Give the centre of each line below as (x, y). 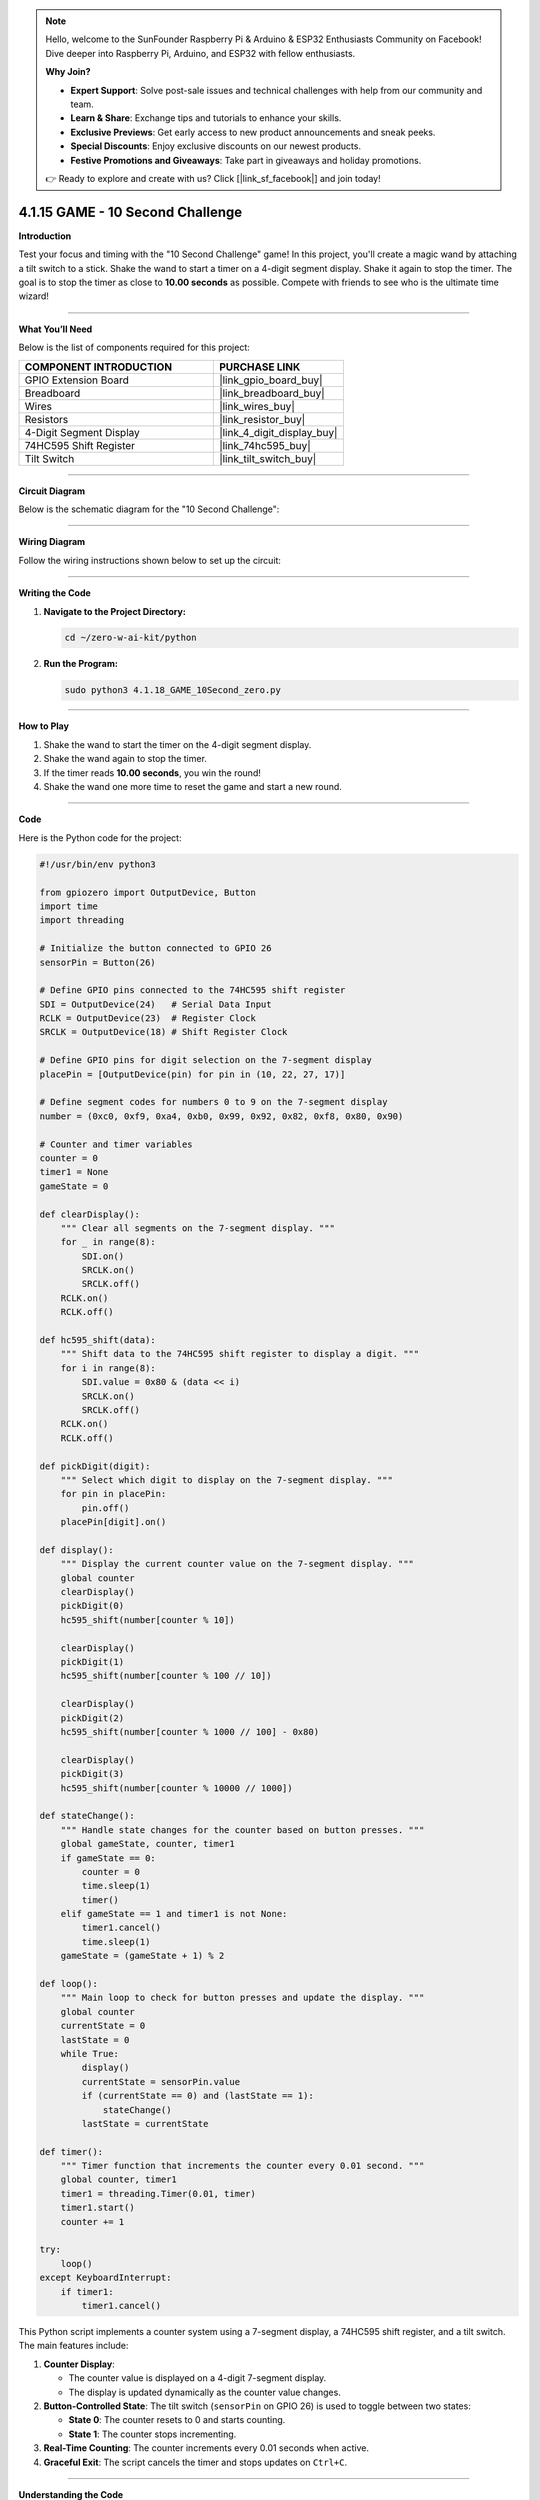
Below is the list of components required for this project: (134, 347)
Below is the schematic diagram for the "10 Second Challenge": (149, 509)
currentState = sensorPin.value (160, 2081)
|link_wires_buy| (256, 406)
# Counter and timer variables (116, 1144)
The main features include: (73, 2346)
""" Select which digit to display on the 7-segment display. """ (227, 1479)
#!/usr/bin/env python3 (98, 864)
